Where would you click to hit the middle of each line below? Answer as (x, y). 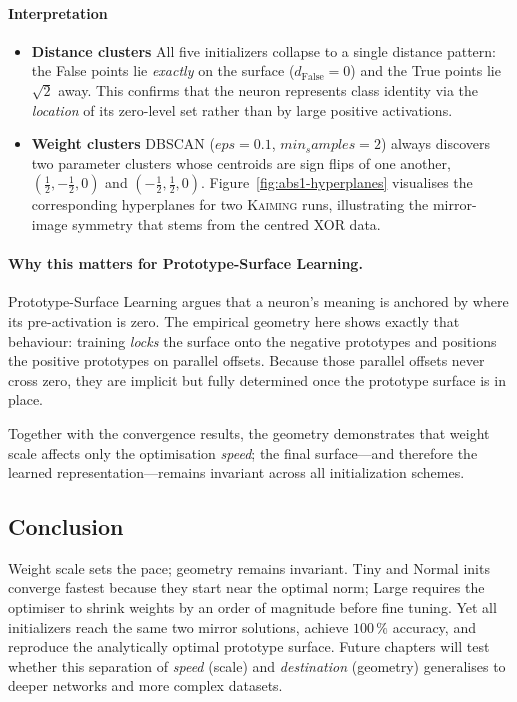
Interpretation (58, 12)
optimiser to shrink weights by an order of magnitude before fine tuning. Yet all (252, 607)
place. (25, 399)
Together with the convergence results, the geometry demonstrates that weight (249, 432)
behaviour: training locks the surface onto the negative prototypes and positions (252, 340)
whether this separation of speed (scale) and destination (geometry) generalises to (257, 665)
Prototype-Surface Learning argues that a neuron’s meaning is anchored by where (258, 301)
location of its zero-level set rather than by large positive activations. (242, 109)
